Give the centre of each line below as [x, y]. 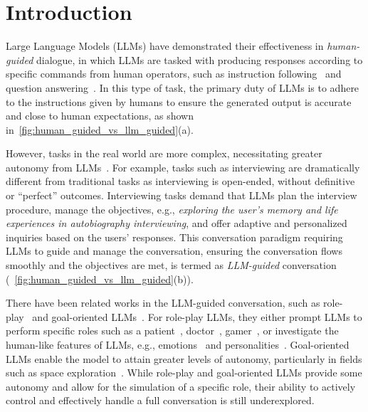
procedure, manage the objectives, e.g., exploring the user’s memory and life [172, 209]
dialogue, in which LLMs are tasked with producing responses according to [199, 59]
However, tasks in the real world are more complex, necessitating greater [164, 153]
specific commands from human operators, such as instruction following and [174, 74]
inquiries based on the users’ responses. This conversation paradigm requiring [174, 237]
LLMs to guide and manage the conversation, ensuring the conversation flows [174, 251]
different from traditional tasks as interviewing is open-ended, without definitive [180, 181]
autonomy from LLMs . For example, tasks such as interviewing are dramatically [183, 167]
